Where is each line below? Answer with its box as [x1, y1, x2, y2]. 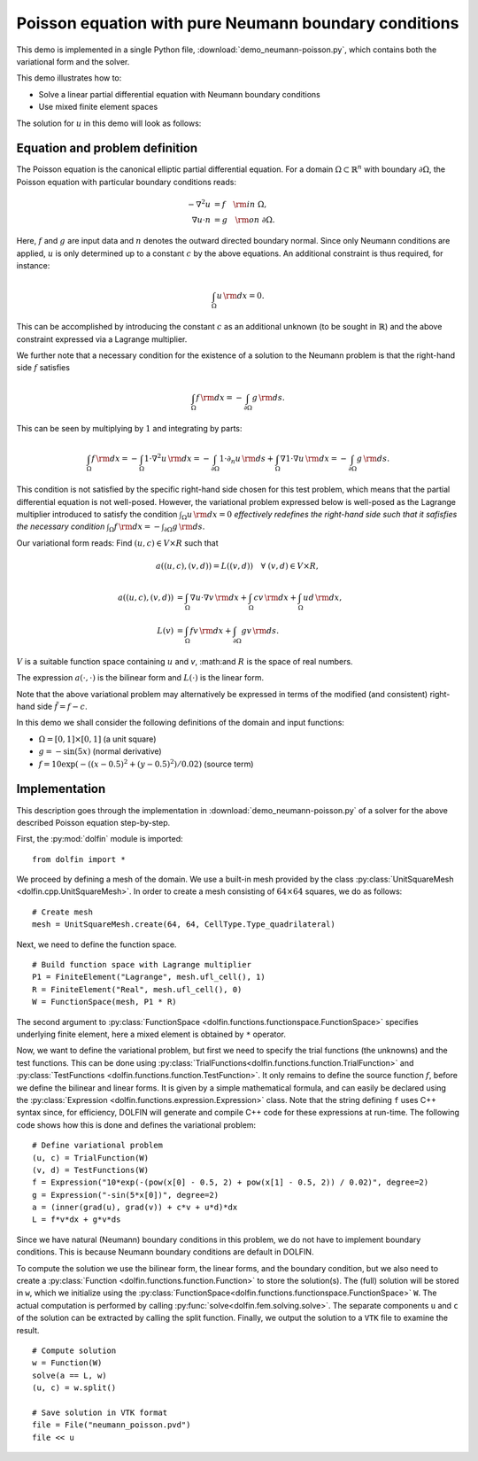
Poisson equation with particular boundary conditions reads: [16, 176, 236, 187]
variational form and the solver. [16, 56, 130, 66]
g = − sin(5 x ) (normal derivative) [38, 746, 163, 757]
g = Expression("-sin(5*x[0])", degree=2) [32, 1190, 220, 1200]
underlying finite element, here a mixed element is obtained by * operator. [16, 1029, 287, 1039]
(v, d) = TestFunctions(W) [32, 1165, 150, 1175]
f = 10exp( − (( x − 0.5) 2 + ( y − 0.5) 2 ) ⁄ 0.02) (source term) [38, 758, 254, 769]
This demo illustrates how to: [16, 73, 122, 83]
